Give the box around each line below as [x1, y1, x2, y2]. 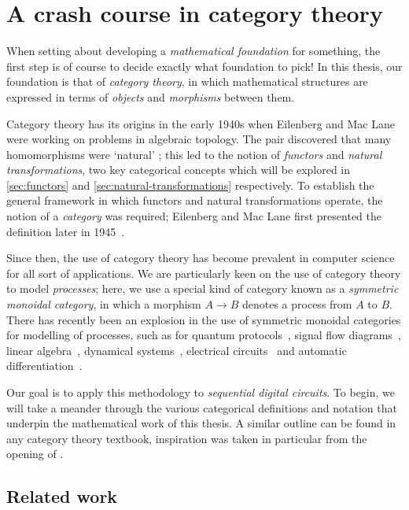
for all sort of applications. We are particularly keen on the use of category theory [6, 264, 401, 281]
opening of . [6, 445, 64, 462]
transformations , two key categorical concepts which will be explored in [6, 161, 351, 178]
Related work [6, 484, 118, 508]
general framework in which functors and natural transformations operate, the [6, 192, 383, 209]
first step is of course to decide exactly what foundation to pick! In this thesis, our [6, 57, 403, 74]
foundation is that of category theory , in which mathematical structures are [6, 73, 368, 90]
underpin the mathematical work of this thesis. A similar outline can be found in [6, 415, 396, 431]
